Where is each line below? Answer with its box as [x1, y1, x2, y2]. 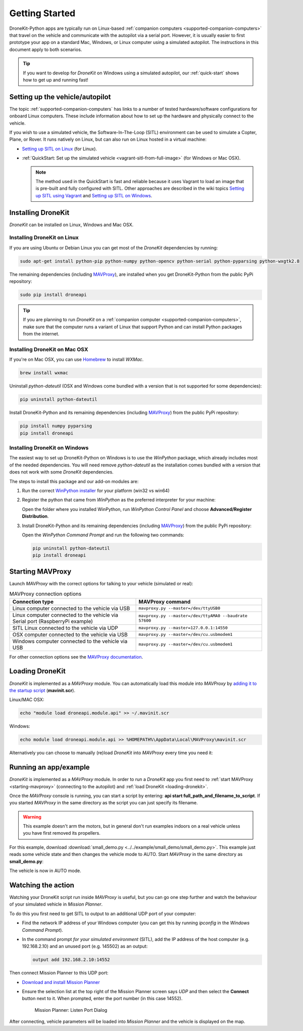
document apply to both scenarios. [9, 46, 82, 53]
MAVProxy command [138, 598, 191, 605]
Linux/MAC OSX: [9, 697, 44, 703]
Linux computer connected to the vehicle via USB [12, 605, 130, 612]
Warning [23, 813, 41, 820]
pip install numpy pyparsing [20, 423, 92, 429]
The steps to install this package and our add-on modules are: [9, 478, 139, 484]
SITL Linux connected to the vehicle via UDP [12, 624, 118, 631]
